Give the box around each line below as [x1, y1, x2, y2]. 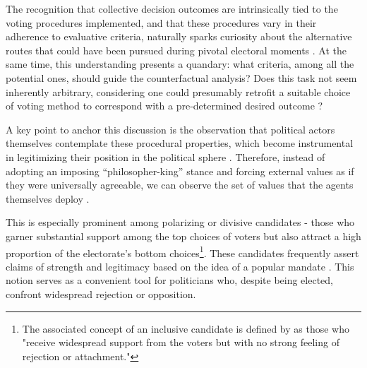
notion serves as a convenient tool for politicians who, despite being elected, [6, 273, 334, 287]
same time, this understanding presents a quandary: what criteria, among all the [6, 57, 354, 71]
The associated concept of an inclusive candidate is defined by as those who [22, 321, 350, 336]
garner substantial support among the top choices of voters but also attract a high [6, 228, 361, 243]
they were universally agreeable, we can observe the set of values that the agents [6, 177, 354, 192]
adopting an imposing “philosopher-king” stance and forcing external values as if [6, 163, 354, 178]
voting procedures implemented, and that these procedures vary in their [6, 15, 317, 30]
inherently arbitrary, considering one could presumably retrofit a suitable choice [6, 84, 351, 99]
